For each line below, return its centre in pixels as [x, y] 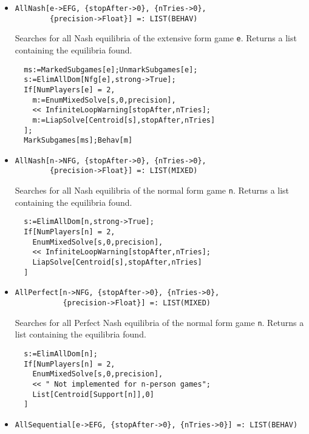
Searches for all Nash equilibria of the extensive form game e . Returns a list [156, 38]
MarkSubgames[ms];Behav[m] [78, 141]
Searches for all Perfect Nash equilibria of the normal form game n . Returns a [159, 322]
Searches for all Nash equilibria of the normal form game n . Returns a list [152, 190]
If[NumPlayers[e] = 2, [70, 90]
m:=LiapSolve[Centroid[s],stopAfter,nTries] [124, 120]
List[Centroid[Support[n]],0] [93, 394]
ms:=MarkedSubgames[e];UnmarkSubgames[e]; [111, 70]
